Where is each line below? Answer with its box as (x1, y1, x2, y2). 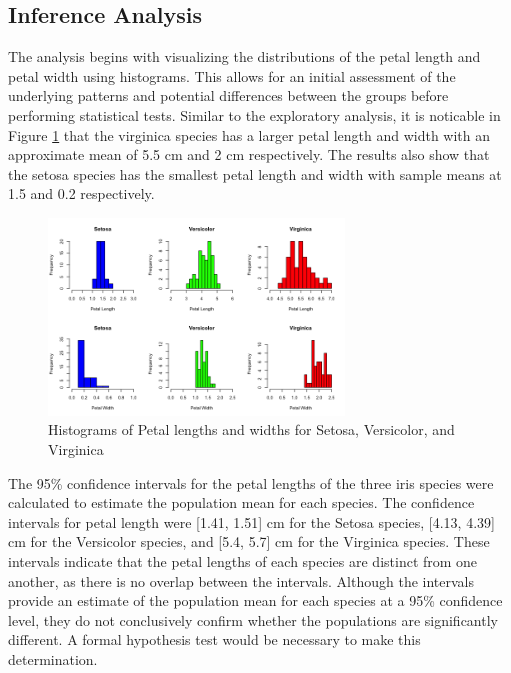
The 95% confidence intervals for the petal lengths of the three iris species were (8, 472, 494, 493)
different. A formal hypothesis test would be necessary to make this (8, 629, 421, 650)
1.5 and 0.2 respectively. (8, 183, 155, 204)
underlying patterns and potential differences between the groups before (8, 85, 449, 106)
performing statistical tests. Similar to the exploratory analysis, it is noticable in (8, 104, 501, 125)
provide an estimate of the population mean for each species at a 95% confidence (8, 590, 503, 611)
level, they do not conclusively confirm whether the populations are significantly (8, 609, 498, 630)
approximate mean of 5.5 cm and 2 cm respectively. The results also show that (8, 144, 490, 165)
